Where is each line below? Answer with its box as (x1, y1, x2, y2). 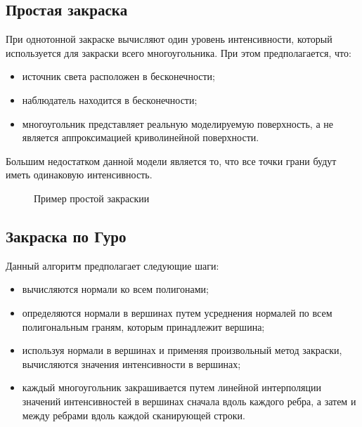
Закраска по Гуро (6, 225, 127, 247)
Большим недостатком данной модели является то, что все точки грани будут (6, 153, 337, 168)
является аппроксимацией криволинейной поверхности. (22, 130, 259, 145)
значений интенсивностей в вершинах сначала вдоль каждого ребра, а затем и (22, 393, 356, 408)
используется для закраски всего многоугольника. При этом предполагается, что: (6, 45, 351, 60)
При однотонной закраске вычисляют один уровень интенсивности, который (6, 32, 332, 46)
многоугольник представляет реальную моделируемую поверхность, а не (22, 116, 333, 131)
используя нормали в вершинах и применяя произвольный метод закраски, (22, 343, 342, 357)
